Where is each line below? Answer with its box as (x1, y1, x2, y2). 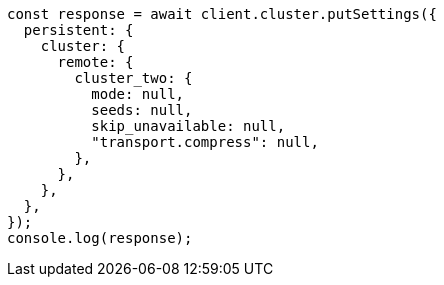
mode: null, (91, 86, 185, 102)
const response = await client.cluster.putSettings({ (7, 6, 437, 22)
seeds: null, (91, 102, 193, 118)
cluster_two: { (74, 70, 193, 86)
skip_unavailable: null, (91, 118, 286, 134)
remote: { (57, 54, 134, 70)
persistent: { (23, 22, 134, 38)
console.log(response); (7, 230, 193, 246)
